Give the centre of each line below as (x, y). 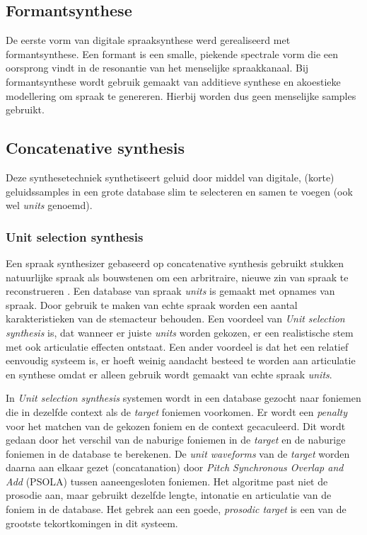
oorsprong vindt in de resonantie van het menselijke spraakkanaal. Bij (157, 68)
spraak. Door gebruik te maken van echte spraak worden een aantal (152, 304)
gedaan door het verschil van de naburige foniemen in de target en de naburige (176, 440)
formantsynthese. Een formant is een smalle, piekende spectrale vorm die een (172, 53)
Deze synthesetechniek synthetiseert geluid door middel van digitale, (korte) (170, 177)
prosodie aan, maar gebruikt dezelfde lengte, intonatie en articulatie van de (169, 495)
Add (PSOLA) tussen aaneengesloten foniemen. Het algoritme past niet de (167, 481)
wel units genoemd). (49, 205)
